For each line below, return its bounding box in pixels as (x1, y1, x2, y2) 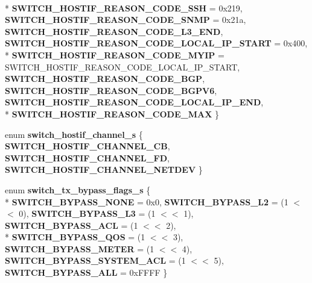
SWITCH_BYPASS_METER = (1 (5, 242, 154, 255)
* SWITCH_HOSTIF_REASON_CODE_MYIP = (5, 48, 224, 61)
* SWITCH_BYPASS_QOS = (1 (5, 231, 145, 243)
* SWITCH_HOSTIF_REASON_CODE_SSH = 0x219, (5, 1, 243, 14)
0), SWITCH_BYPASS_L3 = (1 (19, 207, 156, 220)
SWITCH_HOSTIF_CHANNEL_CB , (5, 140, 170, 152)
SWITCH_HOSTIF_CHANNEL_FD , (5, 151, 170, 164)
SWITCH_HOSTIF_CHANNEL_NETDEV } (5, 163, 203, 176)
